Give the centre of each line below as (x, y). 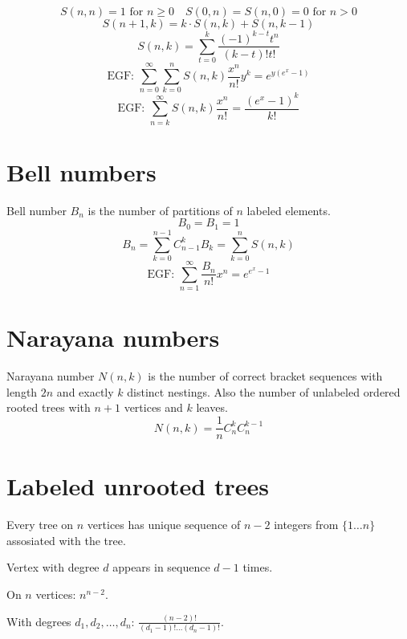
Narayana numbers (113, 338)
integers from (306, 525)
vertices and (153, 407)
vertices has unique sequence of (164, 525)
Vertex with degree (53, 567)
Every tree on (40, 525)
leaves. (212, 407)
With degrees (39, 621)
